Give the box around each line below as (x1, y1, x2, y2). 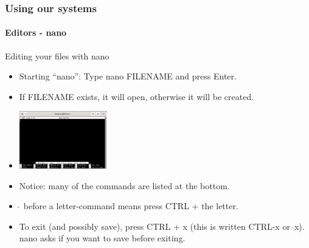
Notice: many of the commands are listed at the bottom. (19, 179, 230, 192)
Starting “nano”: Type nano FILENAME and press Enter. (19, 70, 237, 82)
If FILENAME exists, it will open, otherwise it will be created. (19, 90, 254, 102)
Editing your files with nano (5, 49, 109, 62)
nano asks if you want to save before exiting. (19, 232, 186, 244)
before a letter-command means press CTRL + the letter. (23, 199, 238, 212)
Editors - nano (5, 26, 67, 39)
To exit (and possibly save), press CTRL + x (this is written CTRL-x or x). (19, 220, 305, 232)
